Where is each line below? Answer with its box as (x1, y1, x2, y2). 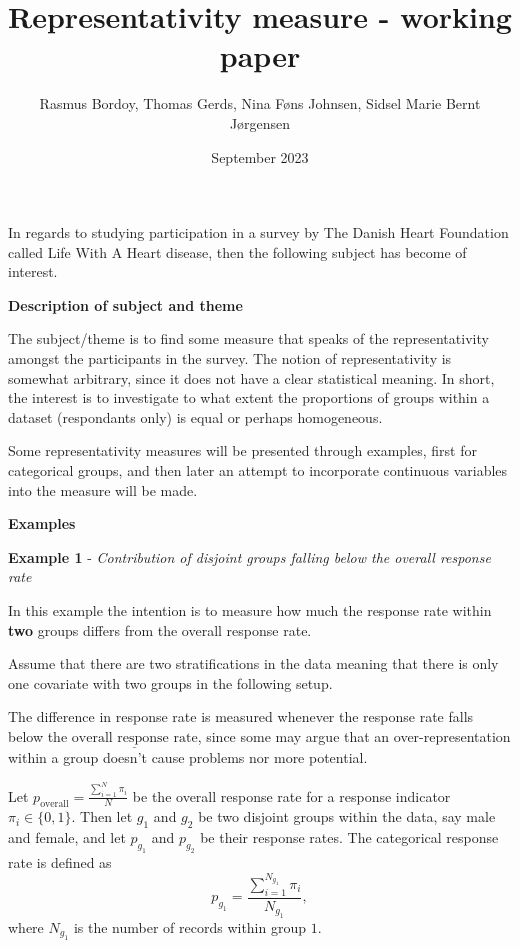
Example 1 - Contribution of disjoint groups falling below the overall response (8, 546, 491, 567)
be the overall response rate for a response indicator (132, 785, 451, 806)
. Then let (71, 806, 133, 827)
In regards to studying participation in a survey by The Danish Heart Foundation (8, 222, 509, 243)
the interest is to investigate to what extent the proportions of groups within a (8, 387, 490, 408)
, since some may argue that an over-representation (197, 725, 511, 746)
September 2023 (211, 146, 309, 167)
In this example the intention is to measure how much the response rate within (8, 600, 492, 620)
